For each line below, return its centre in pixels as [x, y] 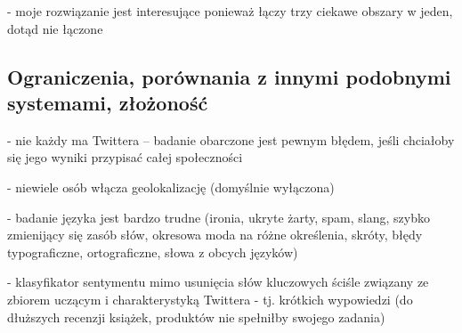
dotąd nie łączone [55, 28]
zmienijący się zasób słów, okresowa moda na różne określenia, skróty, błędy [215, 235]
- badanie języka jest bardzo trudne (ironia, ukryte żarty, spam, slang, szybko [219, 217]
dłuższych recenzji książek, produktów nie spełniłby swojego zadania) [196, 317]
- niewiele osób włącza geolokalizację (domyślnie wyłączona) [171, 187]
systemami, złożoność [108, 102]
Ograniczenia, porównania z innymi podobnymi [229, 76]
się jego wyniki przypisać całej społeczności [125, 157]
